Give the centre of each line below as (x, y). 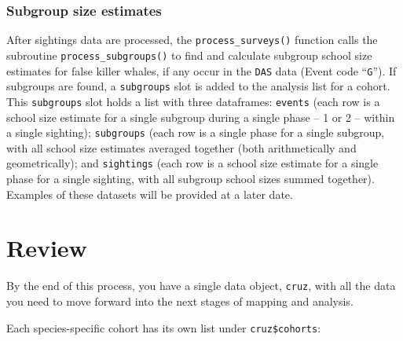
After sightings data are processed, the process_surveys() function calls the (192, 40)
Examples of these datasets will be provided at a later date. (150, 194)
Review (47, 248)
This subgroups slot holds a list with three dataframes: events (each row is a (193, 101)
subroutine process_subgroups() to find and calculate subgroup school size (189, 55)
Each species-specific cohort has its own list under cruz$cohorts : (164, 327)
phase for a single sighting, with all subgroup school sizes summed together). (191, 178)
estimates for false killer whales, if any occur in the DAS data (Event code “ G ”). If (201, 70)
